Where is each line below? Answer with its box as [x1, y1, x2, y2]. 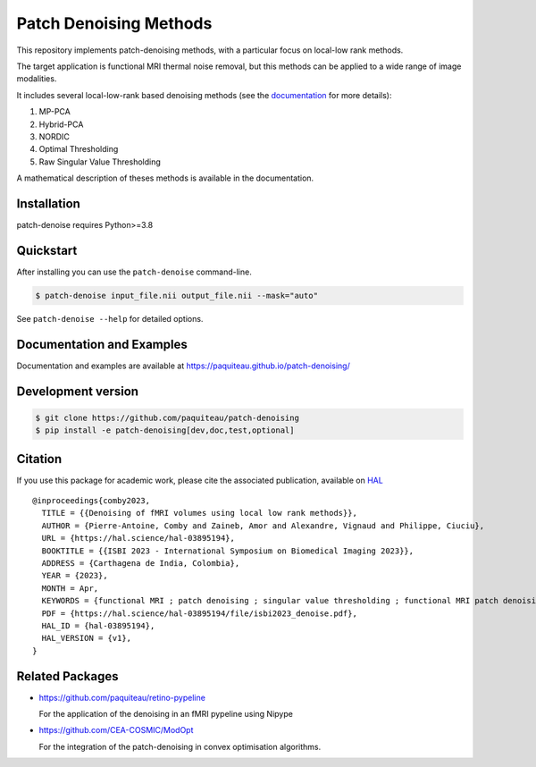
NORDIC [38, 131, 71, 142]
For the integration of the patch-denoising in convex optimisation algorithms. [38, 741, 322, 752]
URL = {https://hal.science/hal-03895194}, [41, 533, 236, 544]
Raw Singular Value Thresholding [38, 156, 161, 167]
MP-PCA [38, 106, 71, 117]
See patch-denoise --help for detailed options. [16, 313, 204, 324]
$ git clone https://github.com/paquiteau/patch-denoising [35, 412, 299, 423]
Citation [16, 451, 63, 467]
